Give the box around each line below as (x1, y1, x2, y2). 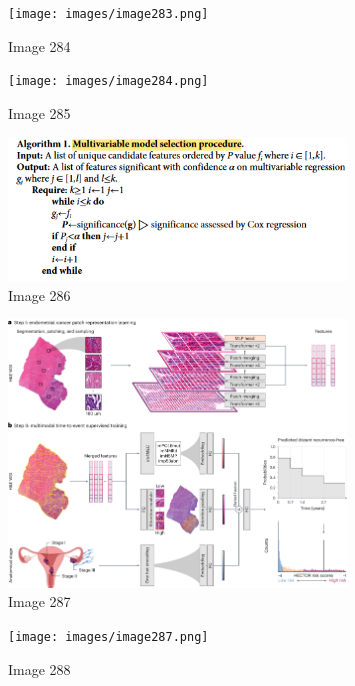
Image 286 (8, 284, 71, 305)
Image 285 (8, 102, 71, 123)
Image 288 (8, 658, 71, 679)
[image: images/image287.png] (8, 629, 209, 644)
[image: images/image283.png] (8, 7, 209, 21)
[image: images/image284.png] (8, 74, 209, 89)
